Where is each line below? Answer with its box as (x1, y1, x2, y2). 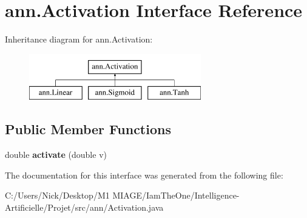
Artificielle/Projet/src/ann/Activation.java (5, 200, 164, 213)
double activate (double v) (5, 148, 107, 161)
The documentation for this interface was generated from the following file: (5, 168, 283, 181)
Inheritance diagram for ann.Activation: (5, 33, 153, 46)
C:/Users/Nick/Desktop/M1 (5, 189, 110, 202)
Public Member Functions (5, 120, 171, 138)
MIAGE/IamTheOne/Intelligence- (112, 189, 240, 202)
